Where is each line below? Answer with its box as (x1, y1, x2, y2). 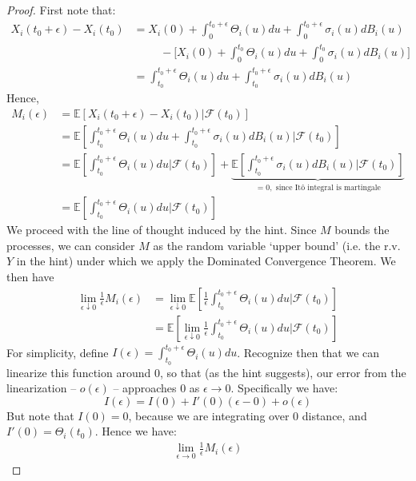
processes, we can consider (6, 237, 135, 253)
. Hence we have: (94, 423, 177, 439)
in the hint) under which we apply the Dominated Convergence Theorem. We (16, 252, 396, 269)
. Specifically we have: (230, 380, 338, 396)
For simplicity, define (6, 344, 109, 360)
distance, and (302, 407, 367, 423)
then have (6, 268, 54, 284)
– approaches (113, 380, 177, 396)
